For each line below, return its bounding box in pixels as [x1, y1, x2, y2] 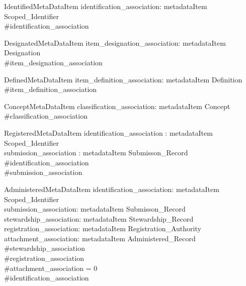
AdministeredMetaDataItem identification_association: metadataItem [4, 183, 219, 194]
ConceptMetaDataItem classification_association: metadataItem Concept [4, 101, 230, 111]
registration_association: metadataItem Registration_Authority [4, 223, 201, 234]
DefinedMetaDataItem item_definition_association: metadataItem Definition [4, 74, 242, 84]
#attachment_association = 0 [4, 262, 98, 273]
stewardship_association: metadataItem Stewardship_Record [4, 213, 194, 224]
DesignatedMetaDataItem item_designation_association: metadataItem [4, 37, 226, 48]
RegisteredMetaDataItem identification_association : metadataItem [4, 127, 213, 138]
